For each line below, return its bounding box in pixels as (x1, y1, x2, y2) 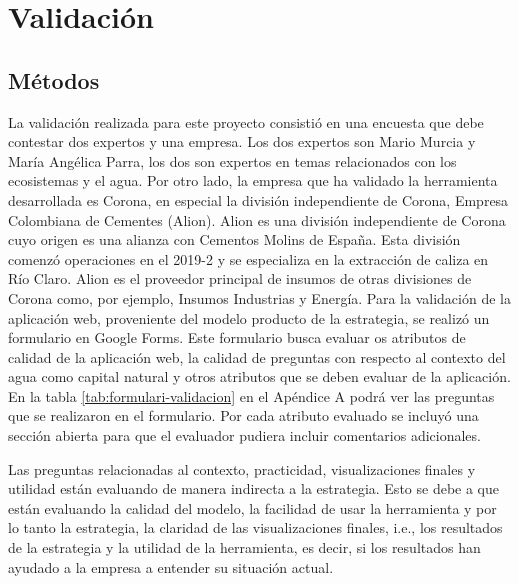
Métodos (8, 64, 100, 95)
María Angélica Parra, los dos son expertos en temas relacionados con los (8, 150, 457, 171)
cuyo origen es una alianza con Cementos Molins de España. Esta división (8, 229, 461, 250)
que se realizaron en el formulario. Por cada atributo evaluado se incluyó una (8, 405, 479, 426)
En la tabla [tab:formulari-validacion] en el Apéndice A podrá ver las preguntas (8, 385, 495, 406)
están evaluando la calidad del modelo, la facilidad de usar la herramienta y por (8, 497, 497, 518)
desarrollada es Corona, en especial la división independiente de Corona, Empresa (8, 189, 509, 210)
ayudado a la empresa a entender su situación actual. (8, 556, 334, 577)
